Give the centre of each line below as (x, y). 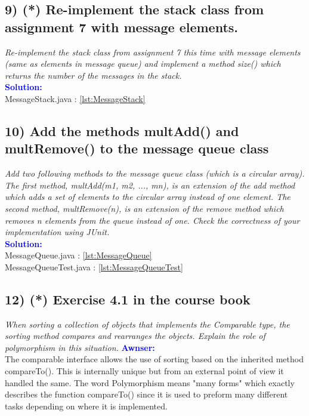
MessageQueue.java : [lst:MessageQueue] (78, 255)
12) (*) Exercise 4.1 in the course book (128, 299)
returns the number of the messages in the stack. (93, 75)
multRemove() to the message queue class (137, 148)
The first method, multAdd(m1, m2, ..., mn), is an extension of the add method (150, 185)
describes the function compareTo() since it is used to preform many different (146, 394)
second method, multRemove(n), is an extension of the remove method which (144, 208)
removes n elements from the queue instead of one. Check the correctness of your (152, 220)
